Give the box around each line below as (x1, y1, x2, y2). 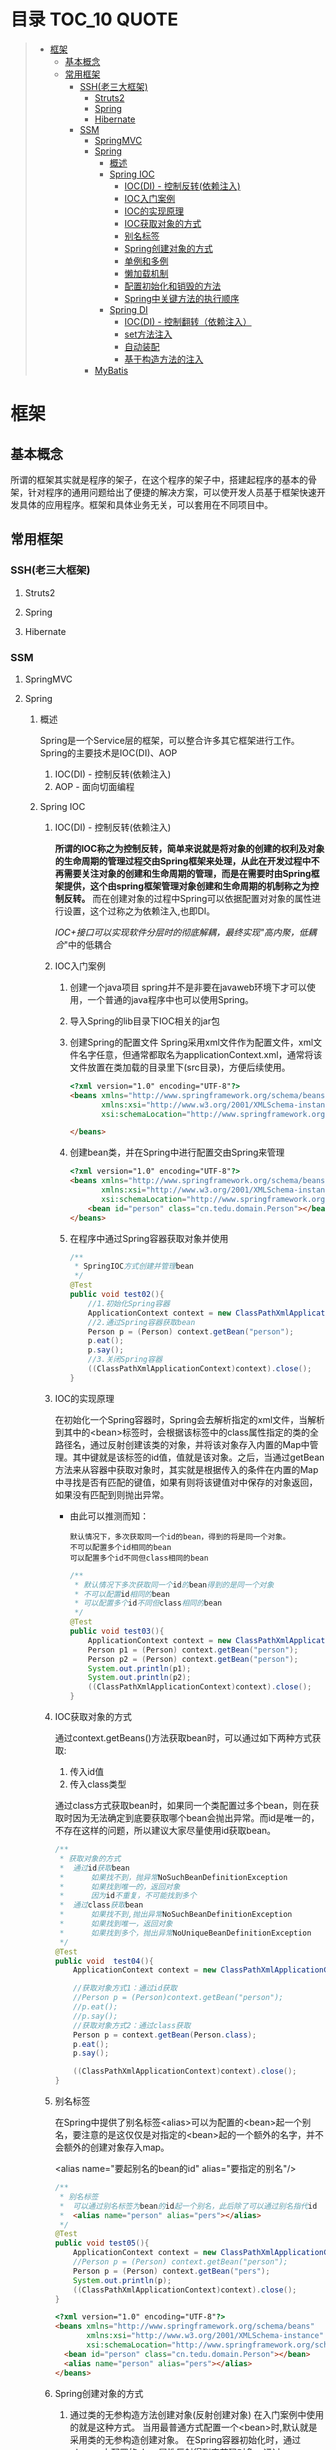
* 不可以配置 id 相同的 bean (74, 1589, 170, 1599)
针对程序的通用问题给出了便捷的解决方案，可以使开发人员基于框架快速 (27, 486, 317, 498)
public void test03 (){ (69, 1626, 165, 1637)
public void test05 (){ (54, 2238, 150, 2249)
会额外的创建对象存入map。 (54, 2141, 170, 2154)
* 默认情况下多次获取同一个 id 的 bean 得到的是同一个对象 (74, 1580, 275, 1590)
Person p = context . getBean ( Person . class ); (73, 2030, 257, 2040)
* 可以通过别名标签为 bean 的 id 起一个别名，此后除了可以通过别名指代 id (59, 2201, 318, 2211)
